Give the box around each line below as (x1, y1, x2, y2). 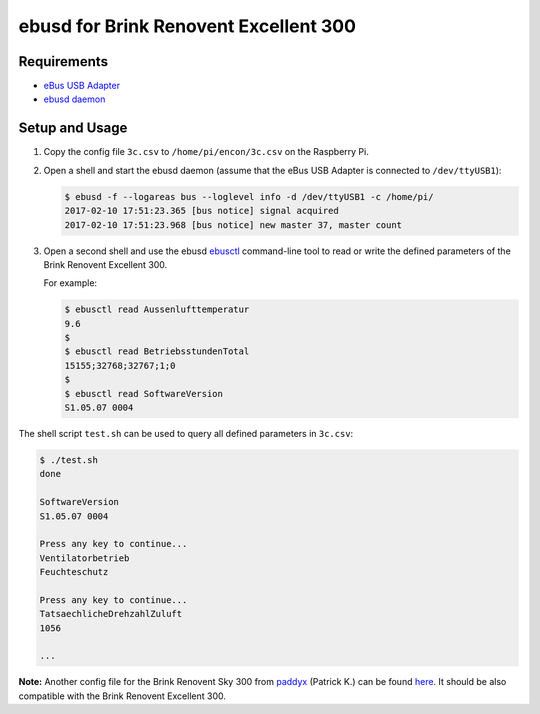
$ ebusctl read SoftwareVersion (64, 388, 224, 399)
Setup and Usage (18, 120, 128, 137)
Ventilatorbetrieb (39, 552, 130, 564)
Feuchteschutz (39, 566, 109, 578)
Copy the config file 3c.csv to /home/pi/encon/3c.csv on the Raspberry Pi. (43, 146, 369, 158)
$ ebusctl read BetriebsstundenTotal (64, 346, 250, 357)
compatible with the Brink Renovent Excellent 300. (18, 690, 227, 702)
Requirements (18, 53, 109, 70)
